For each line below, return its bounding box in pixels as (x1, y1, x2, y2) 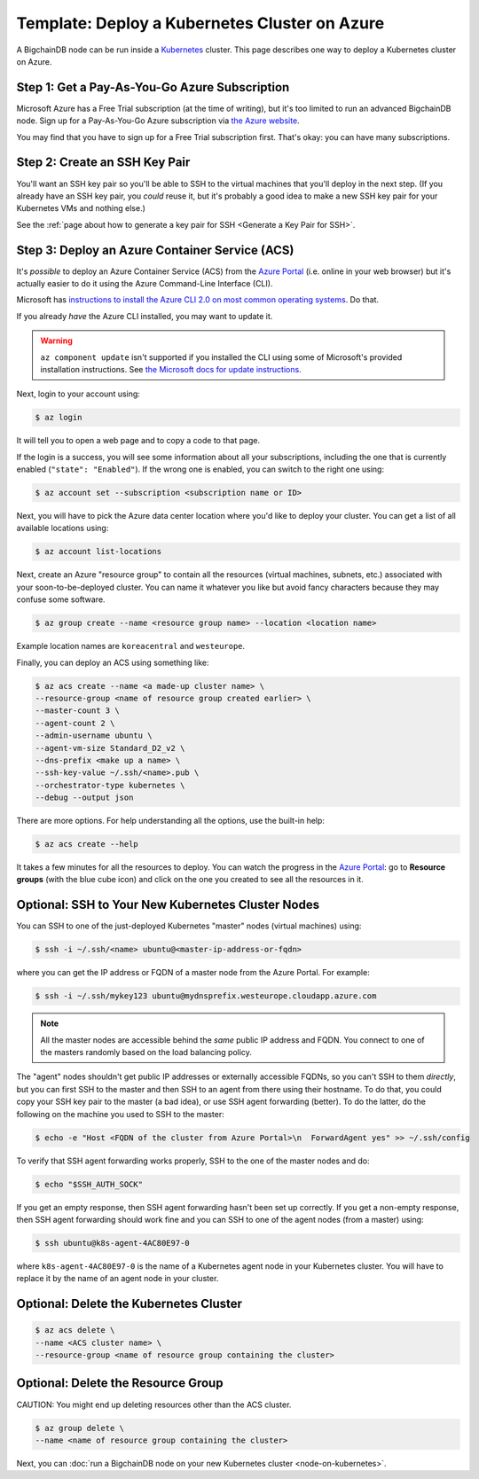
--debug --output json (35, 793, 134, 802)
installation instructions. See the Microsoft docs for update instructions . (40, 364, 302, 374)
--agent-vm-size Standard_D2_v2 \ (35, 743, 185, 753)
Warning (40, 335, 73, 346)
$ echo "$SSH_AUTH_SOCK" (35, 1179, 144, 1189)
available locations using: (16, 523, 109, 534)
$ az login (35, 412, 82, 423)
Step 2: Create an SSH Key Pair (16, 155, 191, 170)
